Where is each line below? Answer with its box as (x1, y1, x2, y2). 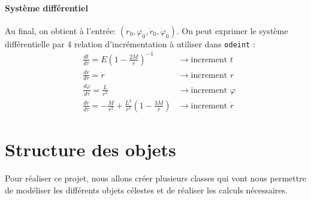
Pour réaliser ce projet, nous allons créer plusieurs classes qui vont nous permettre (5, 172, 306, 184)
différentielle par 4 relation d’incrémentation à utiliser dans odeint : (5, 37, 255, 50)
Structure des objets (5, 137, 176, 162)
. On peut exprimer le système (176, 24, 288, 37)
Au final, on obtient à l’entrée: (5, 24, 116, 37)
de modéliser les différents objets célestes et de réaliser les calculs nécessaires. (5, 183, 288, 196)
